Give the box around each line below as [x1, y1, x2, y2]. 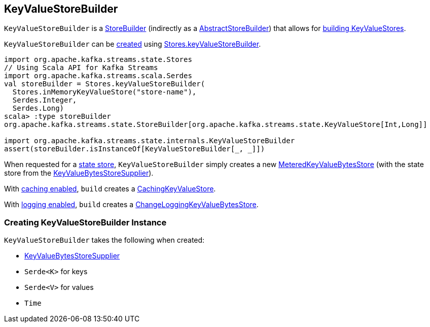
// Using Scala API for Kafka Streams [4, 63, 158, 72]
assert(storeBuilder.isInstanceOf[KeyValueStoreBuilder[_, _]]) [4, 145, 265, 153]
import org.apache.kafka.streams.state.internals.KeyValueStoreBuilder [4, 137, 295, 145]
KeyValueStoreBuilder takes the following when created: [4, 236, 205, 245]
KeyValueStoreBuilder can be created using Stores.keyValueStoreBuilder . [4, 40, 261, 49]
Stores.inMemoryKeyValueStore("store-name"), [12, 88, 197, 96]
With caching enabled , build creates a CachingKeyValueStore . [4, 184, 216, 193]
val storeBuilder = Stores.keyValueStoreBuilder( [4, 80, 205, 88]
